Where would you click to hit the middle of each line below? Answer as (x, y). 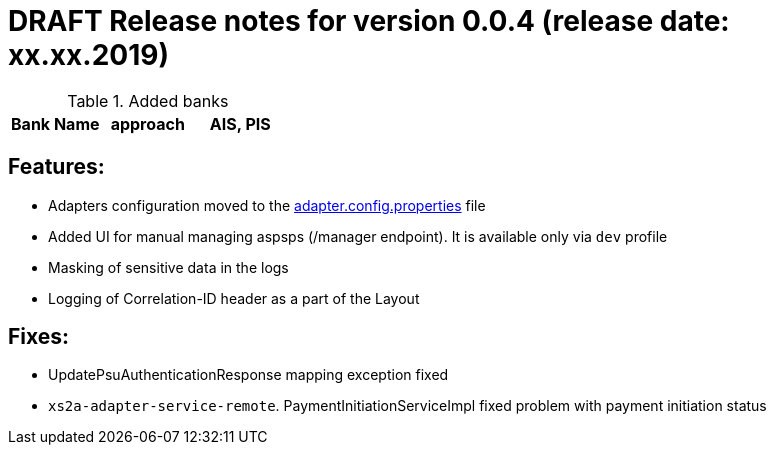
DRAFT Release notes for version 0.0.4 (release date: (369, 21)
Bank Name (55, 123)
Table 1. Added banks (148, 100)
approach (147, 123)
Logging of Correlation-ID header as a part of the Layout (234, 298)
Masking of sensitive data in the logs (168, 267)
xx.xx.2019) (88, 55)
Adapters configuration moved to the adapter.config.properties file (267, 205)
